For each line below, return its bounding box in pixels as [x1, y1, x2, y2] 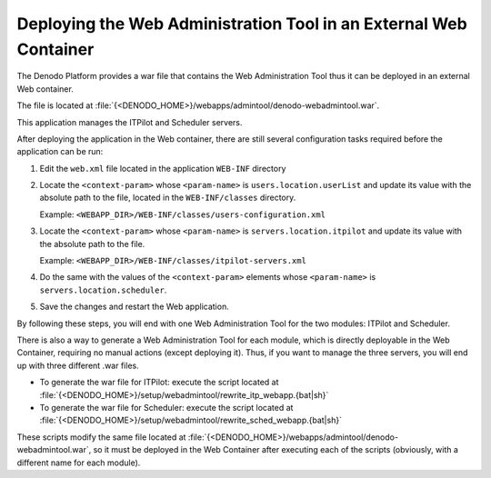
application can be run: [16, 146, 104, 157]
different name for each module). [16, 457, 141, 468]
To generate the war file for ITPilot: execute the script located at [39, 377, 279, 388]
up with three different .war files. [16, 360, 140, 371]
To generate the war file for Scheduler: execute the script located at [39, 402, 294, 413]
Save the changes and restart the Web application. [39, 301, 229, 313]
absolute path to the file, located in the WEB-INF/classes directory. [39, 192, 296, 204]
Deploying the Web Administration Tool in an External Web [16, 14, 467, 34]
